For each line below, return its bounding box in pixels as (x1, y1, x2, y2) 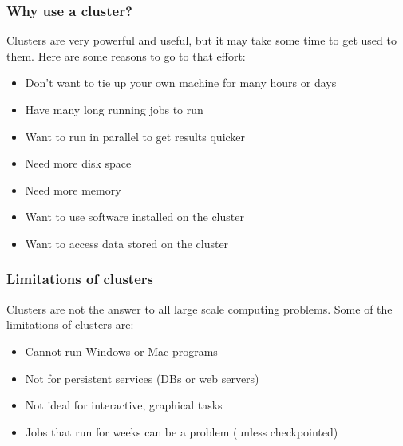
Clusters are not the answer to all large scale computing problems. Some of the (6, 300, 393, 317)
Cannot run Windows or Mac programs (25, 342, 218, 359)
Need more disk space (25, 155, 132, 172)
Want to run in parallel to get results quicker (25, 128, 246, 144)
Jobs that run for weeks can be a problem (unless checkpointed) (25, 423, 338, 440)
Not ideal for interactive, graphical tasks (25, 397, 223, 413)
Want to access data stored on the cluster (25, 235, 229, 251)
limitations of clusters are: (6, 316, 134, 333)
